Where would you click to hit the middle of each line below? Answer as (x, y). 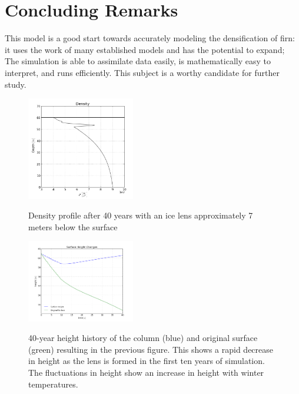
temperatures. (53, 384)
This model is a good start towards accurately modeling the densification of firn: (150, 38)
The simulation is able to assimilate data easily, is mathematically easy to (138, 61)
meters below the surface (73, 226)
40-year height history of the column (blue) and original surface (143, 338)
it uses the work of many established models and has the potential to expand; (145, 49)
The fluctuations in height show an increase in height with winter (146, 372)
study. (16, 84)
